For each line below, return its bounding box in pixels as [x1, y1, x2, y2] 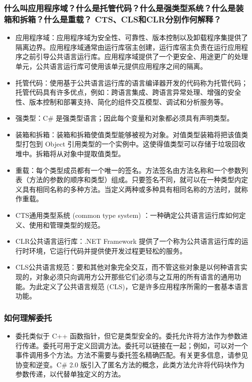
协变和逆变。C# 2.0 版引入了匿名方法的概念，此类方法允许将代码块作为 [15, 359, 245, 369]
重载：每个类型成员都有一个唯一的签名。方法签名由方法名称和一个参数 [15, 165, 241, 175]
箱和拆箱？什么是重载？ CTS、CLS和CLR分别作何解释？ [4, 13, 221, 25]
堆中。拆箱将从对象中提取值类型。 [15, 149, 125, 159]
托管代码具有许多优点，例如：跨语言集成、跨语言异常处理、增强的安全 [15, 87, 241, 97]
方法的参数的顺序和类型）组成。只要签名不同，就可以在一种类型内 [29, 174, 241, 185]
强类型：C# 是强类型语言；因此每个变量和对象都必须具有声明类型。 [15, 113, 234, 123]
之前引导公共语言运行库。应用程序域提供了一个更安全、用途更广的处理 [22, 51, 248, 62]
